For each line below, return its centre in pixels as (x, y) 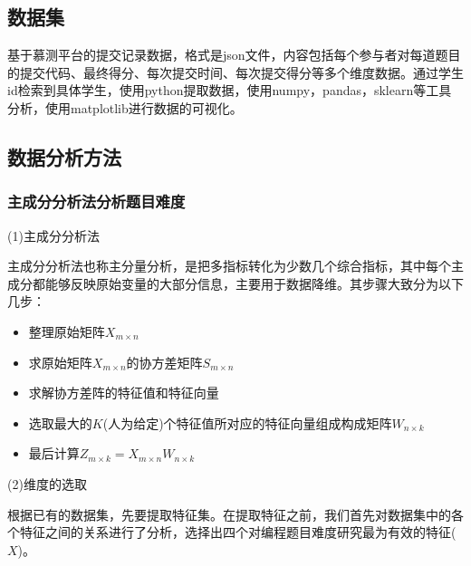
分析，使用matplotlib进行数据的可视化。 (125, 107)
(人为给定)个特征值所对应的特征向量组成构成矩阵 (247, 422)
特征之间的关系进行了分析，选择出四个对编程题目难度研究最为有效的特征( (238, 532)
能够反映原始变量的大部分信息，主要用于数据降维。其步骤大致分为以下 (254, 283)
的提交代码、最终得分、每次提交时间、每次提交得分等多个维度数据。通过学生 (235, 72)
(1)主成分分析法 (53, 235)
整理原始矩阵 (67, 331)
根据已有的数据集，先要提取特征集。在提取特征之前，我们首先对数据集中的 (229, 514)
